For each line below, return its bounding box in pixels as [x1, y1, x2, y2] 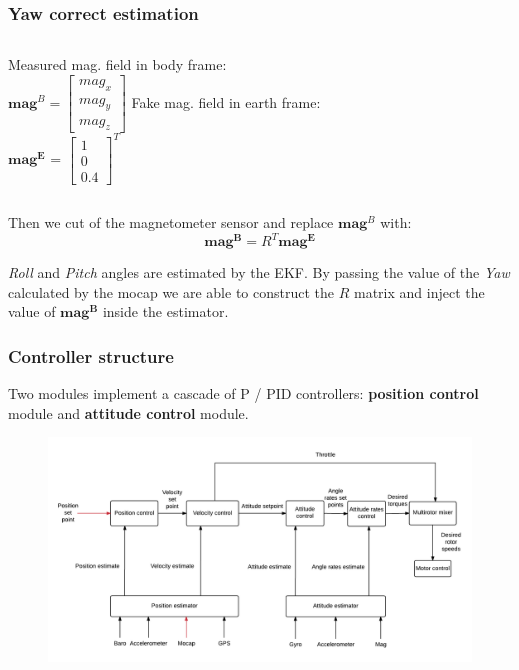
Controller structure [8, 343, 174, 368]
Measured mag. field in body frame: [8, 54, 227, 75]
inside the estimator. [102, 301, 229, 322]
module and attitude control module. [8, 402, 249, 423]
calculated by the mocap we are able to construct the [8, 281, 335, 302]
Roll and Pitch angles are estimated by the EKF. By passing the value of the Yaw [8, 262, 510, 282]
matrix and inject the [353, 281, 485, 302]
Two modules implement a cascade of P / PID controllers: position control [8, 383, 479, 403]
